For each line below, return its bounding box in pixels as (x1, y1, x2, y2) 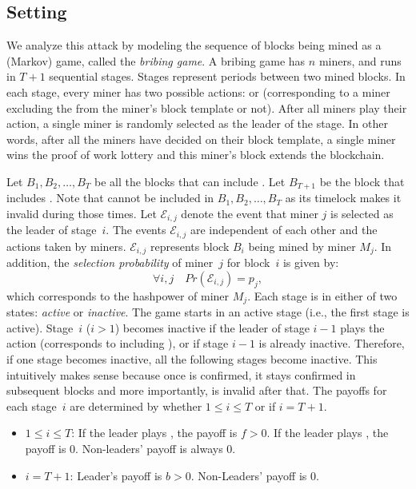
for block (226, 254, 270, 271)
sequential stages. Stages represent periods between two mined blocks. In (49, 68, 406, 85)
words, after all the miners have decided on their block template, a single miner (6, 130, 396, 147)
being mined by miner (248, 237, 356, 254)
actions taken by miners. (6, 237, 126, 254)
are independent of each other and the (190, 221, 378, 238)
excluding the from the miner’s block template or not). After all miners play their (6, 99, 407, 116)
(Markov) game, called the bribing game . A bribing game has (6, 52, 306, 69)
